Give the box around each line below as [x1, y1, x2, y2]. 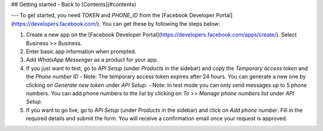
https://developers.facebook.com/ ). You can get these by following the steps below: [13, 20, 221, 27]
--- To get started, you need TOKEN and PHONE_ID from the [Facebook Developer [11, 12, 215, 19]
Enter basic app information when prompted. [26, 48, 136, 55]
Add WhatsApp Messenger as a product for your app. [26, 56, 159, 63]
